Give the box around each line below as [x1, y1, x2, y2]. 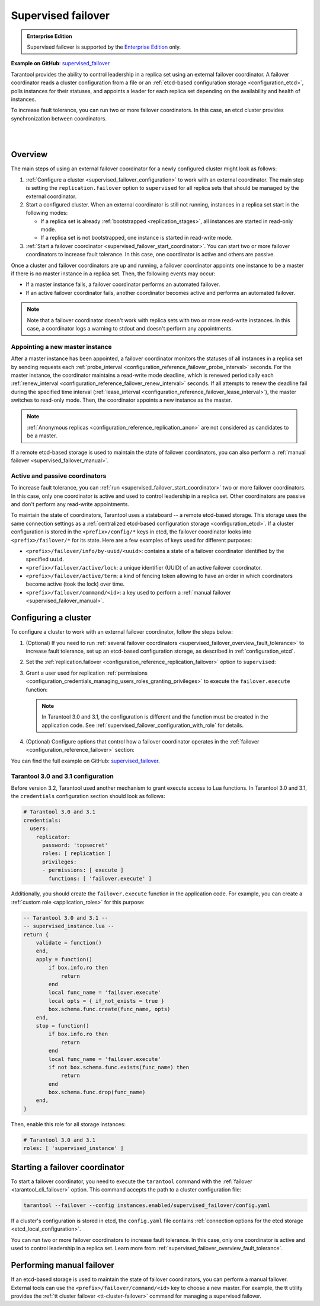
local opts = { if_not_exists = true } [48, 997, 164, 1004]
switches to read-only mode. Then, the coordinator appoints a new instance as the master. [11, 396, 232, 403]
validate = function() [36, 939, 102, 946]
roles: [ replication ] [42, 850, 111, 857]
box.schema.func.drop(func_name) [48, 1089, 146, 1096]
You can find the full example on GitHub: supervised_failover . [11, 757, 160, 764]
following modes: [25, 209, 68, 217]
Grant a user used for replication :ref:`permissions [25, 669, 148, 676]
